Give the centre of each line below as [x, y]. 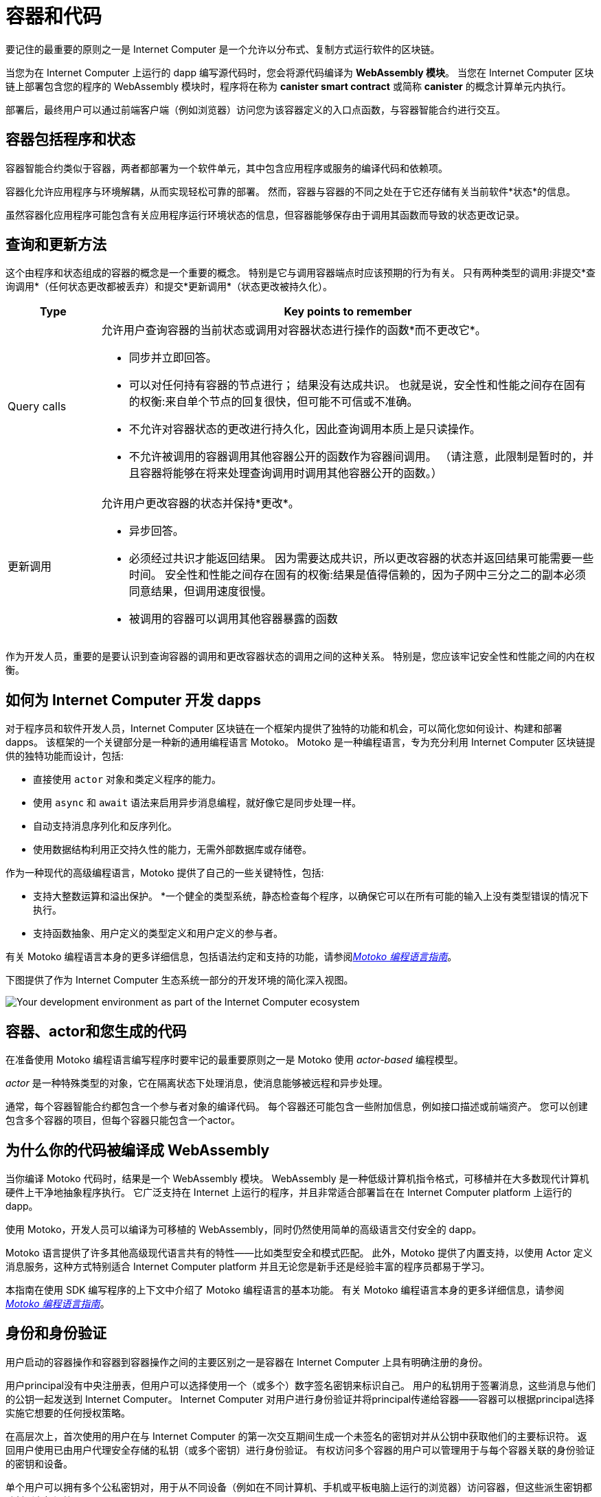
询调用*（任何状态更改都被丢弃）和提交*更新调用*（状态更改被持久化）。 [169, 287]
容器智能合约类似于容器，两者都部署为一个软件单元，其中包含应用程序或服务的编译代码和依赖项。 [227, 168]
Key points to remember [348, 312]
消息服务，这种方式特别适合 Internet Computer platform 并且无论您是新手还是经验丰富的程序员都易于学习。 [248, 1266]
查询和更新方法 [56, 245]
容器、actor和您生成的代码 [96, 1031]
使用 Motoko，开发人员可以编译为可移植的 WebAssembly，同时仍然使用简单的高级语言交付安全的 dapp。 [244, 1229]
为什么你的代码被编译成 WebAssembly [138, 1150]
